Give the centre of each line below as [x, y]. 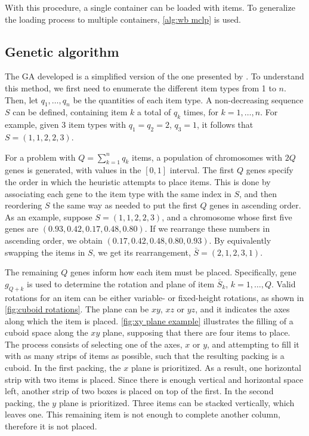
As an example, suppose [49, 217]
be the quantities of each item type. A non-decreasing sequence [188, 99]
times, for [201, 112]
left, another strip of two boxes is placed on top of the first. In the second [139, 391]
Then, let [21, 99]
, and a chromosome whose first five [227, 217]
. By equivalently [240, 240]
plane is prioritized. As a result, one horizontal [216, 368]
